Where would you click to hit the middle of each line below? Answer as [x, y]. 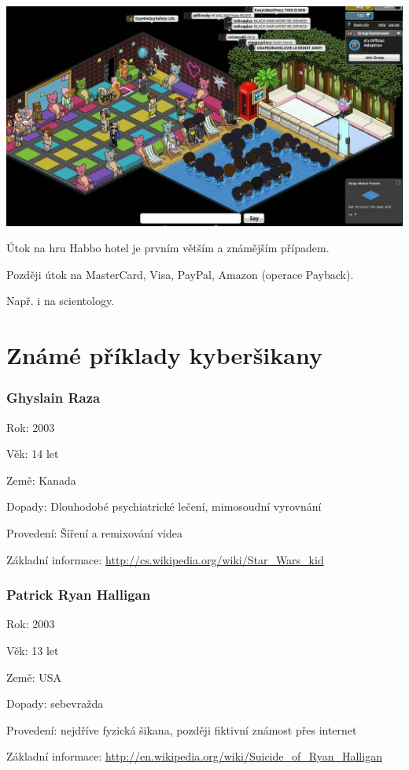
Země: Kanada [41, 480]
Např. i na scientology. [61, 301]
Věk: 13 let [33, 650]
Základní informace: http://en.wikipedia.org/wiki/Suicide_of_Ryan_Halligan [194, 756]
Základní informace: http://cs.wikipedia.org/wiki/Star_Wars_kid [165, 559]
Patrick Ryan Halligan [79, 595]
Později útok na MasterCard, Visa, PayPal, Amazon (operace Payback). [180, 274]
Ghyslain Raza [53, 398]
